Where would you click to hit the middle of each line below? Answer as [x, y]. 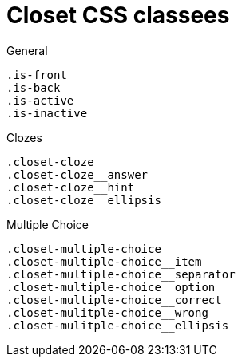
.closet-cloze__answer [77, 174]
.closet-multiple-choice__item [104, 261]
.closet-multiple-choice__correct [114, 300]
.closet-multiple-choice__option [111, 287]
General [27, 50]
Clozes [24, 137]
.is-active [40, 100]
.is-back [34, 87]
